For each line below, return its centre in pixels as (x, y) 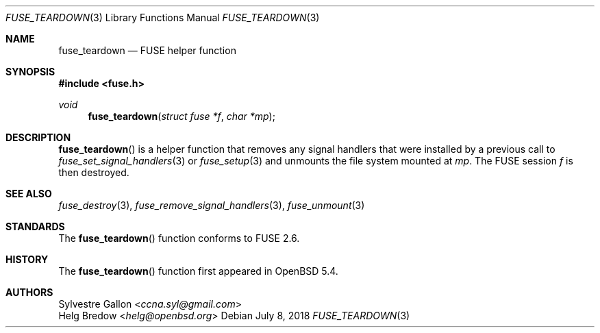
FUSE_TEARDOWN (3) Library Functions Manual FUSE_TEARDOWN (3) (163, 17)
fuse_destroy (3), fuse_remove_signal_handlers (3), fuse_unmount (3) (212, 205)
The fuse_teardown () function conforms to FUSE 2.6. (179, 238)
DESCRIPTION (38, 137)
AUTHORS (29, 292)
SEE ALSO (29, 194)
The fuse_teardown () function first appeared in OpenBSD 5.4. (198, 271)
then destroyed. (94, 172)
